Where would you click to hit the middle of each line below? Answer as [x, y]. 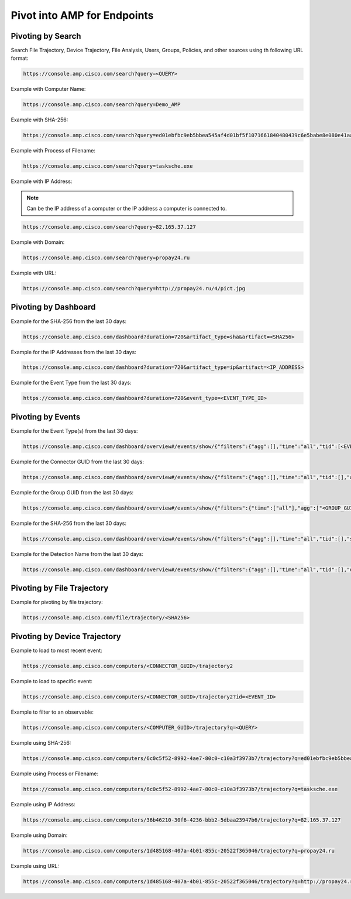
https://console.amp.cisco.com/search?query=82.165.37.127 [109, 227]
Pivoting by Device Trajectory [66, 636]
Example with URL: [34, 273]
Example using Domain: [39, 835]
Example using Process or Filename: [55, 774]
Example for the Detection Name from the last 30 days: [77, 554]
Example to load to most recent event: [56, 650]
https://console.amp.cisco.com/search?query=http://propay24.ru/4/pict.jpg [134, 289]
